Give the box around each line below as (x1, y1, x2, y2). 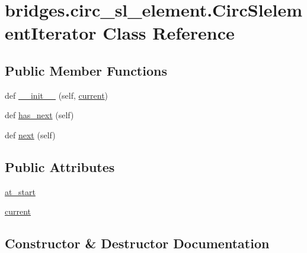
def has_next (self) (5, 109, 74, 121)
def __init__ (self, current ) (5, 89, 108, 101)
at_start (5, 185, 36, 197)
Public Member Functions (5, 61, 167, 79)
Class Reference (103, 21, 235, 45)
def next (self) (5, 128, 56, 141)
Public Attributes (5, 157, 115, 176)
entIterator (5, 21, 97, 45)
